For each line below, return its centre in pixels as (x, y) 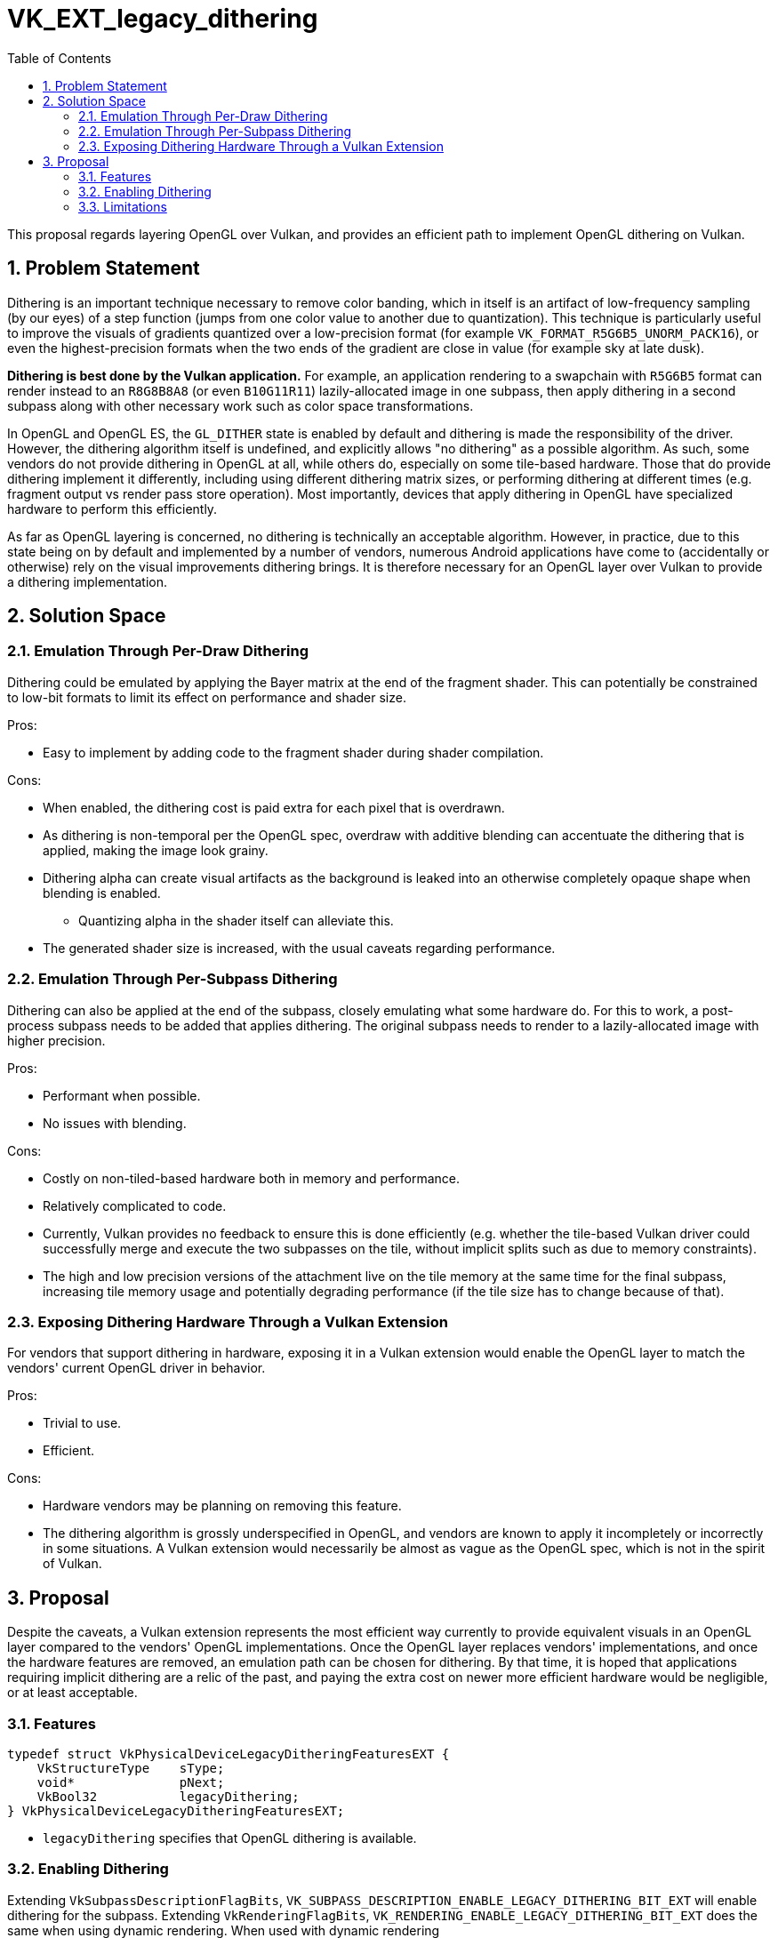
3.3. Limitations (123, 206)
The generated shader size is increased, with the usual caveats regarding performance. (299, 948)
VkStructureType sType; (131, 1768)
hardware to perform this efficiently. (112, 509)
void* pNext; (131, 1782)
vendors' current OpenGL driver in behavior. (136, 1368)
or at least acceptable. (72, 1693)
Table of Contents (60, 58)
